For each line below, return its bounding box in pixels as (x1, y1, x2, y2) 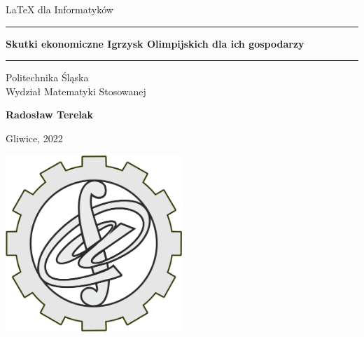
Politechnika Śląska (6, 70, 89, 85)
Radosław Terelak (6, 107, 94, 122)
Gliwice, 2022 (6, 130, 63, 145)
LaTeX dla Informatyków (6, 2, 113, 16)
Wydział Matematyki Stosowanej (6, 83, 146, 98)
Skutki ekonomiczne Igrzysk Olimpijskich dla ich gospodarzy (6, 36, 304, 50)
